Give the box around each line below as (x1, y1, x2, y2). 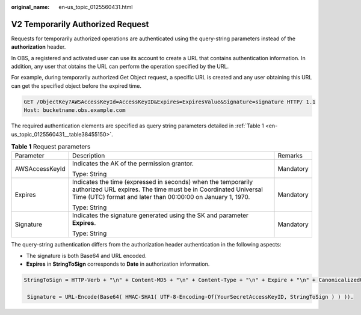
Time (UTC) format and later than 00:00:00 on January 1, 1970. (72, 193, 250, 201)
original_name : (11, 4, 50, 10)
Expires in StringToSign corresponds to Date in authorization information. (26, 260, 210, 268)
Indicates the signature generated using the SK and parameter (72, 211, 249, 219)
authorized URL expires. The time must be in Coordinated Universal (72, 185, 263, 194)
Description (72, 151, 105, 160)
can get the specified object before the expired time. (11, 82, 141, 90)
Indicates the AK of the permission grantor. (72, 159, 194, 168)
